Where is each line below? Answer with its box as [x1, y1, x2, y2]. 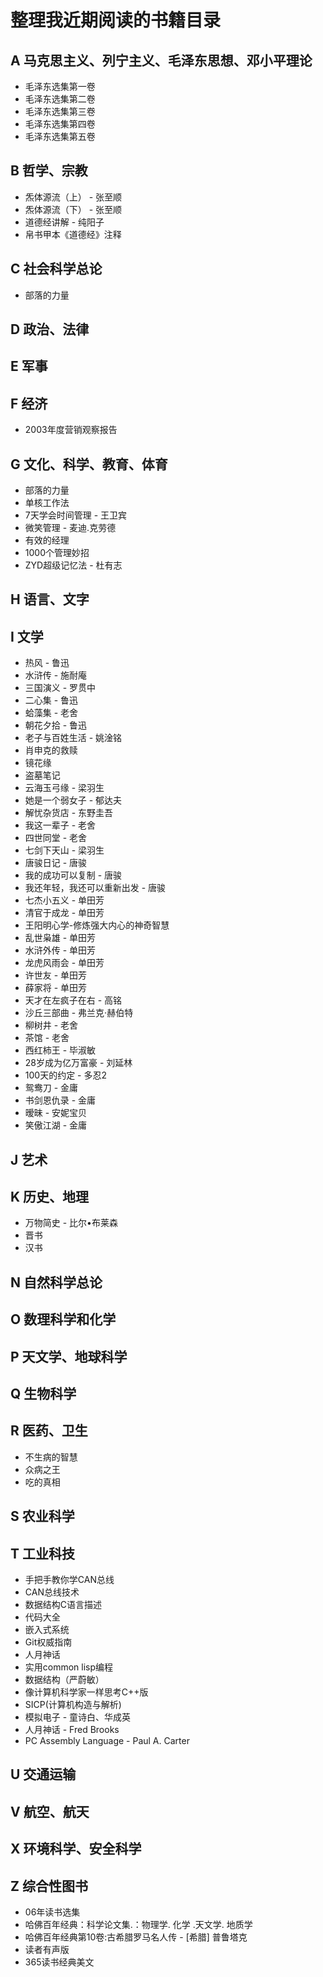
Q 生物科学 [10, 1386, 77, 1402]
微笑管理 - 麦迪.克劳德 [24, 522, 117, 534]
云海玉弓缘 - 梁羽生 [24, 782, 105, 794]
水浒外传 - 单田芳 [24, 944, 97, 956]
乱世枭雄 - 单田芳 [24, 932, 97, 944]
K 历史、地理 [10, 1189, 90, 1206]
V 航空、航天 [10, 1803, 90, 1820]
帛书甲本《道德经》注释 [24, 228, 122, 240]
